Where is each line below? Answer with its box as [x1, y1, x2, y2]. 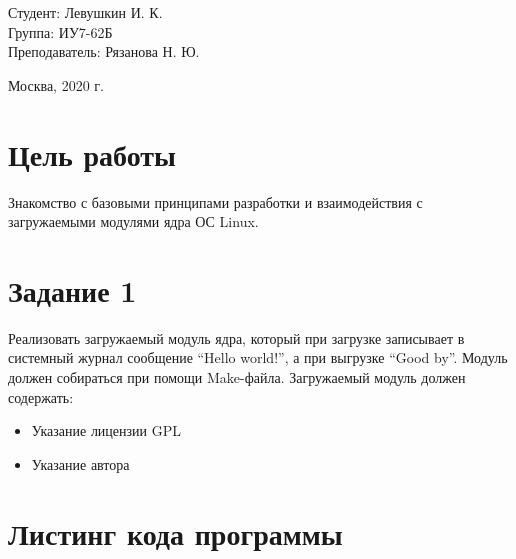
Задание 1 [8, 269, 137, 310]
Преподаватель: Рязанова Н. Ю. [8, 41, 200, 62]
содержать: [8, 386, 74, 407]
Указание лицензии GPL [31, 420, 182, 441]
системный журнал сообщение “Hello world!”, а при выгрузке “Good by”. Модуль [8, 347, 508, 368]
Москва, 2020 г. [8, 74, 104, 95]
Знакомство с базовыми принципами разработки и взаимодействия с [8, 191, 423, 212]
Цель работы [8, 133, 176, 174]
